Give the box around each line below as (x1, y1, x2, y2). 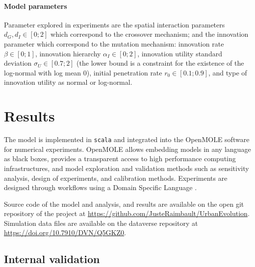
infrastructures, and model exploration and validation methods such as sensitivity (4, 163, 249, 173)
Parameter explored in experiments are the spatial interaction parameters (4, 19, 225, 29)
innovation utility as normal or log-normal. (4, 77, 132, 87)
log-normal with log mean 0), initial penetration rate (4, 67, 162, 77)
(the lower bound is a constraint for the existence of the (76, 58, 244, 68)
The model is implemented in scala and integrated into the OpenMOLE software (4, 134, 250, 145)
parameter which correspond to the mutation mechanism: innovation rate (4, 38, 224, 49)
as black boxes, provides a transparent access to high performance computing (4, 153, 236, 164)
